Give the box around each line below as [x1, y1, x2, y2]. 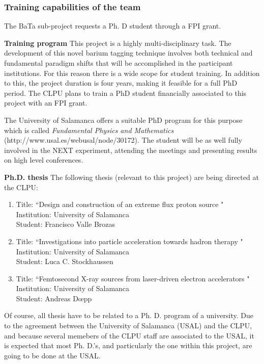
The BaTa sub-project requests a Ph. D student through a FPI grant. [4, 20, 221, 31]
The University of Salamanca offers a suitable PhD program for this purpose [4, 114, 243, 125]
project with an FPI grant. [4, 97, 87, 108]
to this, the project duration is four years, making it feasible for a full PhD [4, 77, 238, 88]
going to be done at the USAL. [4, 350, 101, 360]
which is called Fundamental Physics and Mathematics [4, 124, 174, 135]
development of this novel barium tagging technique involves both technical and [4, 47, 253, 58]
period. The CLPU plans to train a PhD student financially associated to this [4, 87, 247, 98]
